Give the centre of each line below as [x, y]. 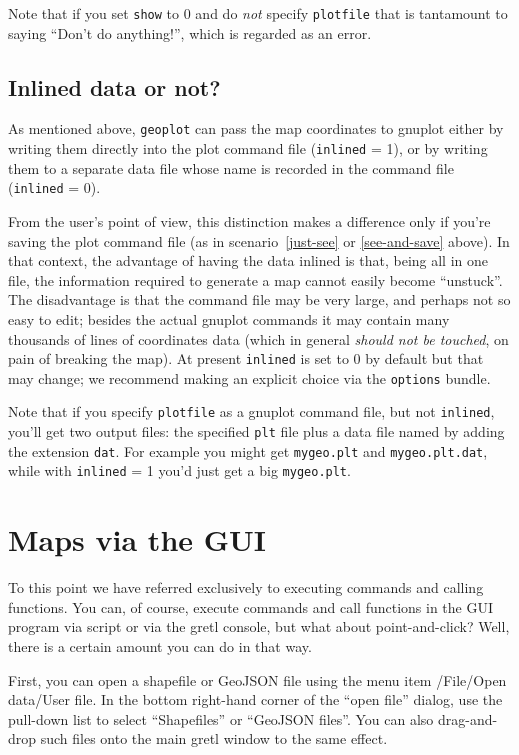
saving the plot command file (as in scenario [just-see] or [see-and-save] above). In [259, 240]
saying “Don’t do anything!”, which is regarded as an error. [190, 32]
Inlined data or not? [114, 86]
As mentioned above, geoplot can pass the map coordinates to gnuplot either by [256, 128]
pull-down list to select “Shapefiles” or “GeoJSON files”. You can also [221, 718]
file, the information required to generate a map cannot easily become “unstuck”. [255, 279]
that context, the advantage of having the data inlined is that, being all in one [248, 260]
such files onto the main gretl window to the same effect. [214, 738]
